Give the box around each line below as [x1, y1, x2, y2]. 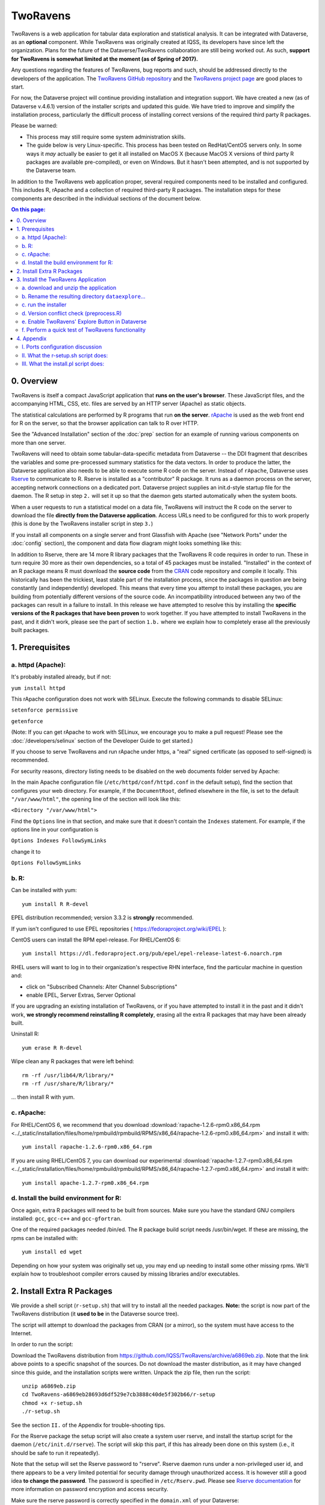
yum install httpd [11, 684, 66, 692]
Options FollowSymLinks [11, 860, 81, 866]
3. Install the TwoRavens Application [16, 276, 107, 283]
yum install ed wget [22, 1249, 82, 1255]
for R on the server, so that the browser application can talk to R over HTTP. [11, 420, 199, 427]
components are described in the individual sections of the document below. [11, 194, 201, 202]
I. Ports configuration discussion [22, 343, 102, 350]
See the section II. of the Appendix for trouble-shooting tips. [11, 1421, 166, 1429]
